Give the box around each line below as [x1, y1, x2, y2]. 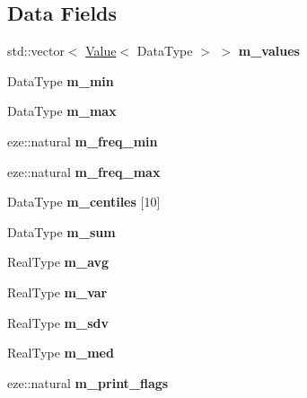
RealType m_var [7, 282, 108, 301]
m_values [238, 41, 300, 60]
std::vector [7, 41, 65, 60]
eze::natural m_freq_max [7, 162, 161, 181]
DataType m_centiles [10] [7, 192, 161, 211]
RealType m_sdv [7, 313, 109, 332]
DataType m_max [7, 102, 117, 120]
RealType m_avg [7, 252, 110, 271]
